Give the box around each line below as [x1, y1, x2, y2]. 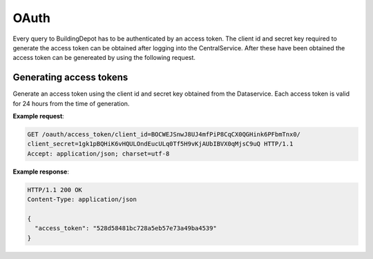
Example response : [12, 167, 69, 176]
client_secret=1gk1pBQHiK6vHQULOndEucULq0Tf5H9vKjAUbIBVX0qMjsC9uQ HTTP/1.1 [27, 140, 294, 148]
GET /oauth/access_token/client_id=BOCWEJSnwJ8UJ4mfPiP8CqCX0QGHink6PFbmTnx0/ [27, 131, 300, 138]
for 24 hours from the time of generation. [12, 99, 130, 107]
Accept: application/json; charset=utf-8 [27, 149, 170, 158]
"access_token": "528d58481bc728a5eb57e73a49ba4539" [35, 225, 217, 232]
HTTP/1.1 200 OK [27, 186, 83, 194]
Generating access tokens [12, 72, 128, 83]
